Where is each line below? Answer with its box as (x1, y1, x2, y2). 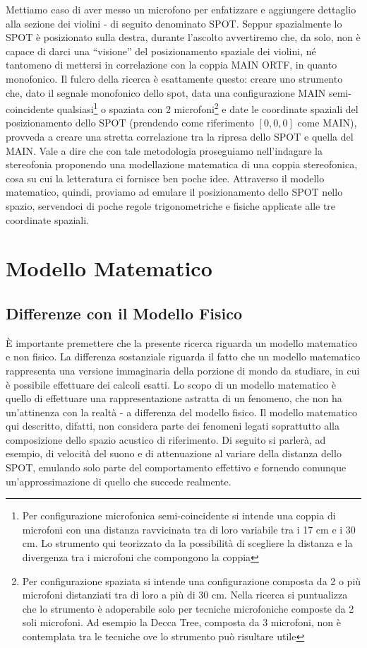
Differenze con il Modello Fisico (6, 302, 242, 324)
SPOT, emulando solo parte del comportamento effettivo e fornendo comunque (6, 460, 347, 475)
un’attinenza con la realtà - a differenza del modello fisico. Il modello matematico (6, 404, 357, 419)
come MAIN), (297, 115, 357, 130)
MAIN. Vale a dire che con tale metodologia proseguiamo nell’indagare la (6, 143, 323, 158)
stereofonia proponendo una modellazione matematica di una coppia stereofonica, (6, 157, 358, 172)
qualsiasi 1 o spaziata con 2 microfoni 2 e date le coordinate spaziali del (56, 100, 359, 116)
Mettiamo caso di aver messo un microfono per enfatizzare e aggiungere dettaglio (6, 2, 356, 16)
